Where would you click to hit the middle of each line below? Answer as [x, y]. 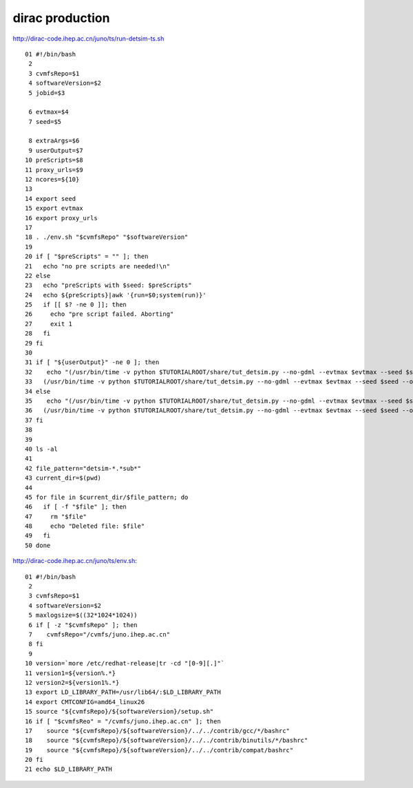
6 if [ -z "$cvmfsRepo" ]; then [83, 625]
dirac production [61, 18]
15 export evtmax [54, 209]
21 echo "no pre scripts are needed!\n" [98, 266]
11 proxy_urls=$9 [54, 170]
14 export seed [51, 199]
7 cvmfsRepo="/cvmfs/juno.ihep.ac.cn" [99, 634]
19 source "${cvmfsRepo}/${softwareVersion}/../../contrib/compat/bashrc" [159, 750]
